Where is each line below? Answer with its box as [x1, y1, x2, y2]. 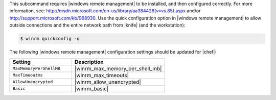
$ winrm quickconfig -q [20, 36, 80, 42]
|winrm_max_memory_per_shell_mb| [74, 65, 162, 72]
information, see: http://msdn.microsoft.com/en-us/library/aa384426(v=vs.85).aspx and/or [9, 8, 201, 14]
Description [74, 58, 104, 65]
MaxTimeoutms [12, 72, 43, 78]
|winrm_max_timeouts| [74, 71, 129, 79]
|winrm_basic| [74, 85, 109, 92]
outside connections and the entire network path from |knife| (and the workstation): [9, 22, 186, 28]
